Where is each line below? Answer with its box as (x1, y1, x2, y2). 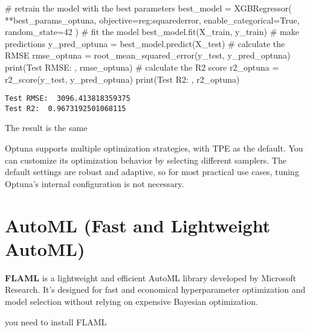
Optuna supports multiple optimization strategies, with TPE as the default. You (5, 142, 303, 155)
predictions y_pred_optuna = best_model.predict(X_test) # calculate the (5, 37, 285, 49)
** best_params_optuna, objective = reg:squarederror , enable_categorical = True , (5, 13, 300, 26)
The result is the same (5, 121, 88, 134)
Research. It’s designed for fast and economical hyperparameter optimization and (5, 283, 306, 296)
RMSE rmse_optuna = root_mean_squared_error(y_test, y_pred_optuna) (5, 49, 291, 62)
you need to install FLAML (5, 315, 107, 328)
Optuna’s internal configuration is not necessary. (5, 177, 184, 190)
